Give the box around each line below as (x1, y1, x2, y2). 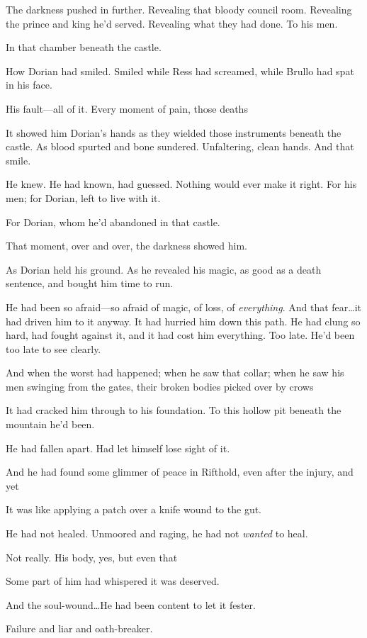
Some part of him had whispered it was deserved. (6, 573, 220, 588)
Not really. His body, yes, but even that (6, 549, 178, 564)
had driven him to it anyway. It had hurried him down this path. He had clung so (6, 313, 361, 328)
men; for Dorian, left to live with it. (6, 190, 161, 205)
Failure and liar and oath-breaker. (6, 621, 153, 636)
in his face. (6, 77, 52, 92)
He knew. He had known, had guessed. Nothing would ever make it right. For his (6, 177, 357, 191)
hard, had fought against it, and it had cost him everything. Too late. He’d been (6, 328, 355, 342)
